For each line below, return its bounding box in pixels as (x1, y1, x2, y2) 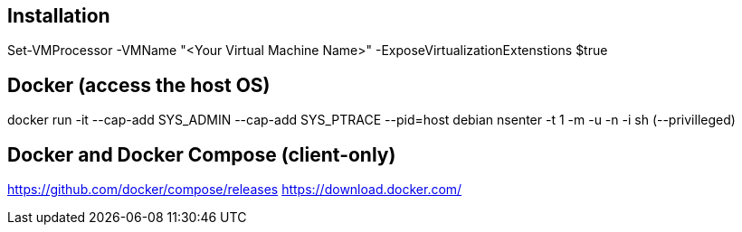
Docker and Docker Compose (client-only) (7, 143, 396, 166)
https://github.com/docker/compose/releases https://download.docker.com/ (7, 181, 462, 198)
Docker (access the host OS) (7, 73, 271, 97)
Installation (7, 5, 110, 27)
